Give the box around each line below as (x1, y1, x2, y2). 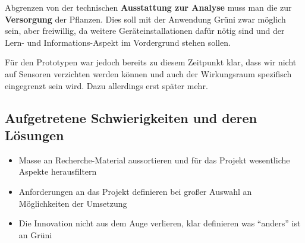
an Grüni (18, 228, 52, 241)
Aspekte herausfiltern (18, 165, 97, 178)
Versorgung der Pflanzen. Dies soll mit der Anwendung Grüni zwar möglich (5, 12, 286, 25)
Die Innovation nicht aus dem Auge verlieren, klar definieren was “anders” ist (18, 217, 301, 229)
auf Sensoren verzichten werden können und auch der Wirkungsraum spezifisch (5, 67, 292, 80)
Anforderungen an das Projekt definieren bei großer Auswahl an (18, 185, 252, 197)
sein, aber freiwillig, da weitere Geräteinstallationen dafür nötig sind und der (5, 24, 285, 37)
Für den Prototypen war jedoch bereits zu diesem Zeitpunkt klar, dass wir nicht (5, 56, 297, 68)
